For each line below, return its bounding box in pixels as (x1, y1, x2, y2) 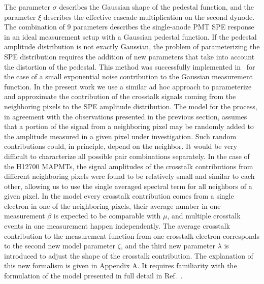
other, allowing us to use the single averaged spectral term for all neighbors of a (4, 180, 252, 191)
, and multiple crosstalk (167, 210, 241, 221)
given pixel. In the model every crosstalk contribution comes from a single (4, 191, 234, 201)
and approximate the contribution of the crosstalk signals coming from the (4, 91, 236, 102)
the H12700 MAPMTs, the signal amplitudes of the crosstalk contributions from (4, 161, 253, 171)
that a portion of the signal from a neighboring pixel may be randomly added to (4, 121, 254, 132)
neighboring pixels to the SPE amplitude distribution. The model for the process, (4, 101, 257, 111)
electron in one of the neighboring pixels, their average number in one (4, 200, 221, 211)
